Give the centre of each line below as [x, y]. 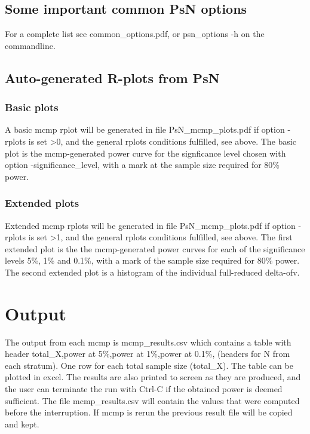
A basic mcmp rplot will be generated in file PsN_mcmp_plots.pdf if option [145, 129]
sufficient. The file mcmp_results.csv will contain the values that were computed [152, 400]
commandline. [30, 45]
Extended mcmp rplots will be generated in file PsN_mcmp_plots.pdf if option [150, 225]
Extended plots [42, 203]
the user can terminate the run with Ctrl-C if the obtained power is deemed [144, 389]
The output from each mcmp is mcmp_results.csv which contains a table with [148, 342]
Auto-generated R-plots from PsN [112, 77]
